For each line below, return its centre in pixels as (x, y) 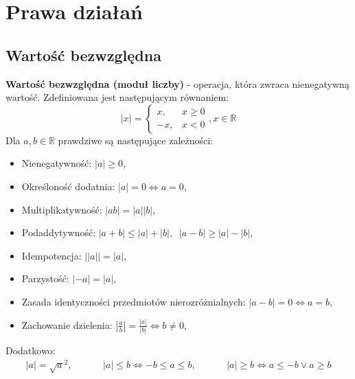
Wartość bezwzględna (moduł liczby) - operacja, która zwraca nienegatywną (177, 83)
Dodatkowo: (31, 351)
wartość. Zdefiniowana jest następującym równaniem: (117, 97)
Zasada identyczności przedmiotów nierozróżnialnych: (134, 301)
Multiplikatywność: (62, 209)
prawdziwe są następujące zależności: (136, 140)
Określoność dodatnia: (68, 186)
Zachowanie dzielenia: (67, 324)
